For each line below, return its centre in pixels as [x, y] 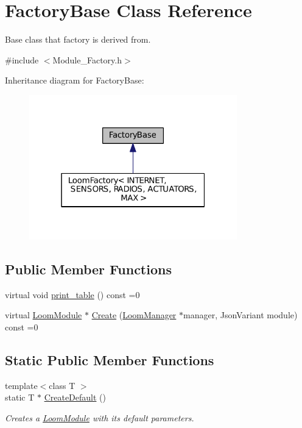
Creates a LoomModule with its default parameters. [100, 418]
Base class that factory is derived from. [78, 39]
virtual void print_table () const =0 [72, 294]
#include [22, 59]
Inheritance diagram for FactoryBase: [75, 80]
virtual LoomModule [44, 315]
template [21, 385]
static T [20, 397]
